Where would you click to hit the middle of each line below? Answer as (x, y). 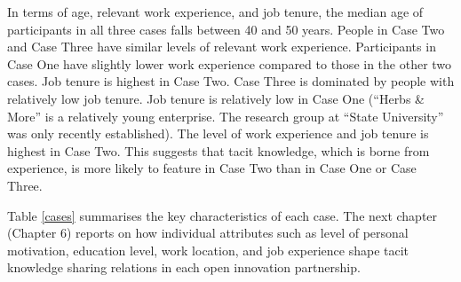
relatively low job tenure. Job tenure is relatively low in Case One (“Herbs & (216, 98)
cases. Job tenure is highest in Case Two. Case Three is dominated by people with (231, 81)
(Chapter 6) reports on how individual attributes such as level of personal (208, 233)
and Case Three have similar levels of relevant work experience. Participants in (222, 47)
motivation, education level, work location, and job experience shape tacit (208, 250)
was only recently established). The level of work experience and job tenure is (218, 133)
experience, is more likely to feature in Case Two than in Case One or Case (212, 168)
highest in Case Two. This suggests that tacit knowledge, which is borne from (219, 150)
